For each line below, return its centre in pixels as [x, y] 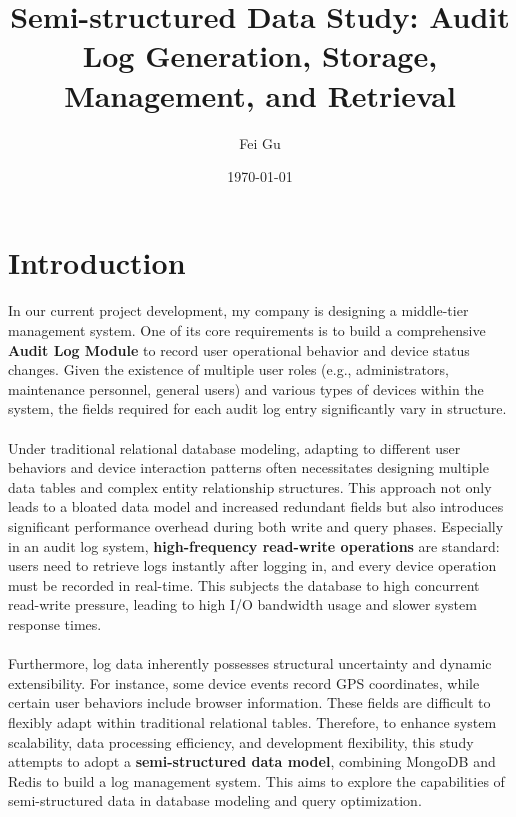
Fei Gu [260, 142]
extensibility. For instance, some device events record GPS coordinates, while [244, 682]
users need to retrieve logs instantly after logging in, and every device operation [252, 565]
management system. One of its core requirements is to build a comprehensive [247, 330]
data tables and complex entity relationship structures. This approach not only [250, 486]
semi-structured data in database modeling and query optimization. [215, 800]
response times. [55, 623]
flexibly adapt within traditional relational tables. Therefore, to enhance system [252, 721]
